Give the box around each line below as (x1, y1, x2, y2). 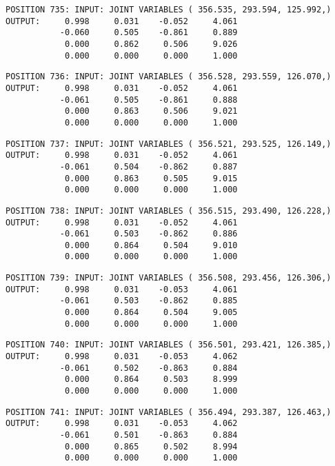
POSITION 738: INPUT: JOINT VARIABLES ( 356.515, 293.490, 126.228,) (6, 205, 332, 216)
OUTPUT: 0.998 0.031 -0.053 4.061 (6, 284, 238, 294)
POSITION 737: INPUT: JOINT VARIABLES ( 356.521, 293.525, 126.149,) (6, 139, 332, 149)
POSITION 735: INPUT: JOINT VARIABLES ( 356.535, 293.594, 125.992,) (6, 5, 332, 14)
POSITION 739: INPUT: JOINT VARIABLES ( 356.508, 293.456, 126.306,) (6, 273, 332, 283)
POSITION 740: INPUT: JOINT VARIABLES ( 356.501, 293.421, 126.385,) (6, 340, 332, 350)
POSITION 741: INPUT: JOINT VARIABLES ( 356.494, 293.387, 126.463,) (6, 407, 332, 417)
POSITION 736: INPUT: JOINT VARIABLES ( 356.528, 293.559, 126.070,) (6, 72, 332, 82)
